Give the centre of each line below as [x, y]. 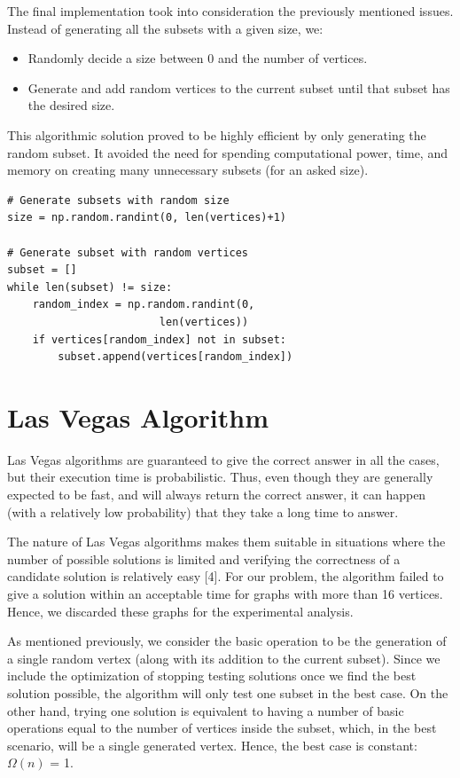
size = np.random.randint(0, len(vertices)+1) [147, 218]
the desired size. [71, 105]
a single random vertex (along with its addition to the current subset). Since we [224, 658]
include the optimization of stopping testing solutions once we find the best [212, 676]
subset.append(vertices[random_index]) [175, 357]
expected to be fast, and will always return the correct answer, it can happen [217, 494]
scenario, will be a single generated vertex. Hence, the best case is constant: [212, 745]
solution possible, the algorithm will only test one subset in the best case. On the [228, 692]
